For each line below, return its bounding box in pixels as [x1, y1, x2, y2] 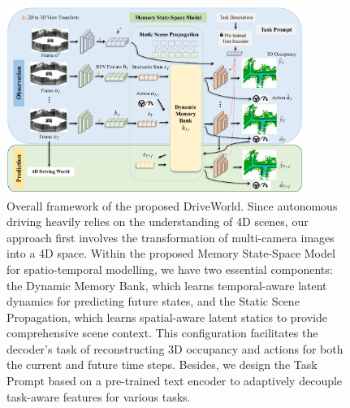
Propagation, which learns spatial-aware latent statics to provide [6, 308, 327, 325]
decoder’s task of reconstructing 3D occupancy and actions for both [6, 340, 344, 357]
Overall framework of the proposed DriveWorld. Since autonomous [6, 197, 338, 214]
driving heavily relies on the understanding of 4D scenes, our [6, 213, 309, 230]
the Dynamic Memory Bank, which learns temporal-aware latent [6, 276, 327, 293]
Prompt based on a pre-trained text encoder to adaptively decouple [6, 372, 343, 389]
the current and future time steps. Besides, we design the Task [6, 356, 318, 373]
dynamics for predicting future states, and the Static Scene [6, 293, 300, 310]
